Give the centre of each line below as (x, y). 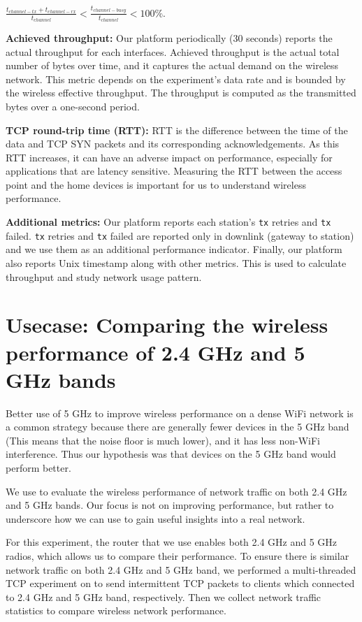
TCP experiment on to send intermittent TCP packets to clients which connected (180, 583)
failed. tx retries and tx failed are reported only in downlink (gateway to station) (180, 235)
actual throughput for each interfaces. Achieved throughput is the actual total (173, 51)
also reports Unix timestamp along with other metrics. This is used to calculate (176, 262)
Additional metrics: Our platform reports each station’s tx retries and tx (168, 222)
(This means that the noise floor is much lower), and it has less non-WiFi (163, 440)
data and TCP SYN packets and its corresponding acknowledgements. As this (173, 144)
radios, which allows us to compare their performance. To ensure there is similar (178, 556)
